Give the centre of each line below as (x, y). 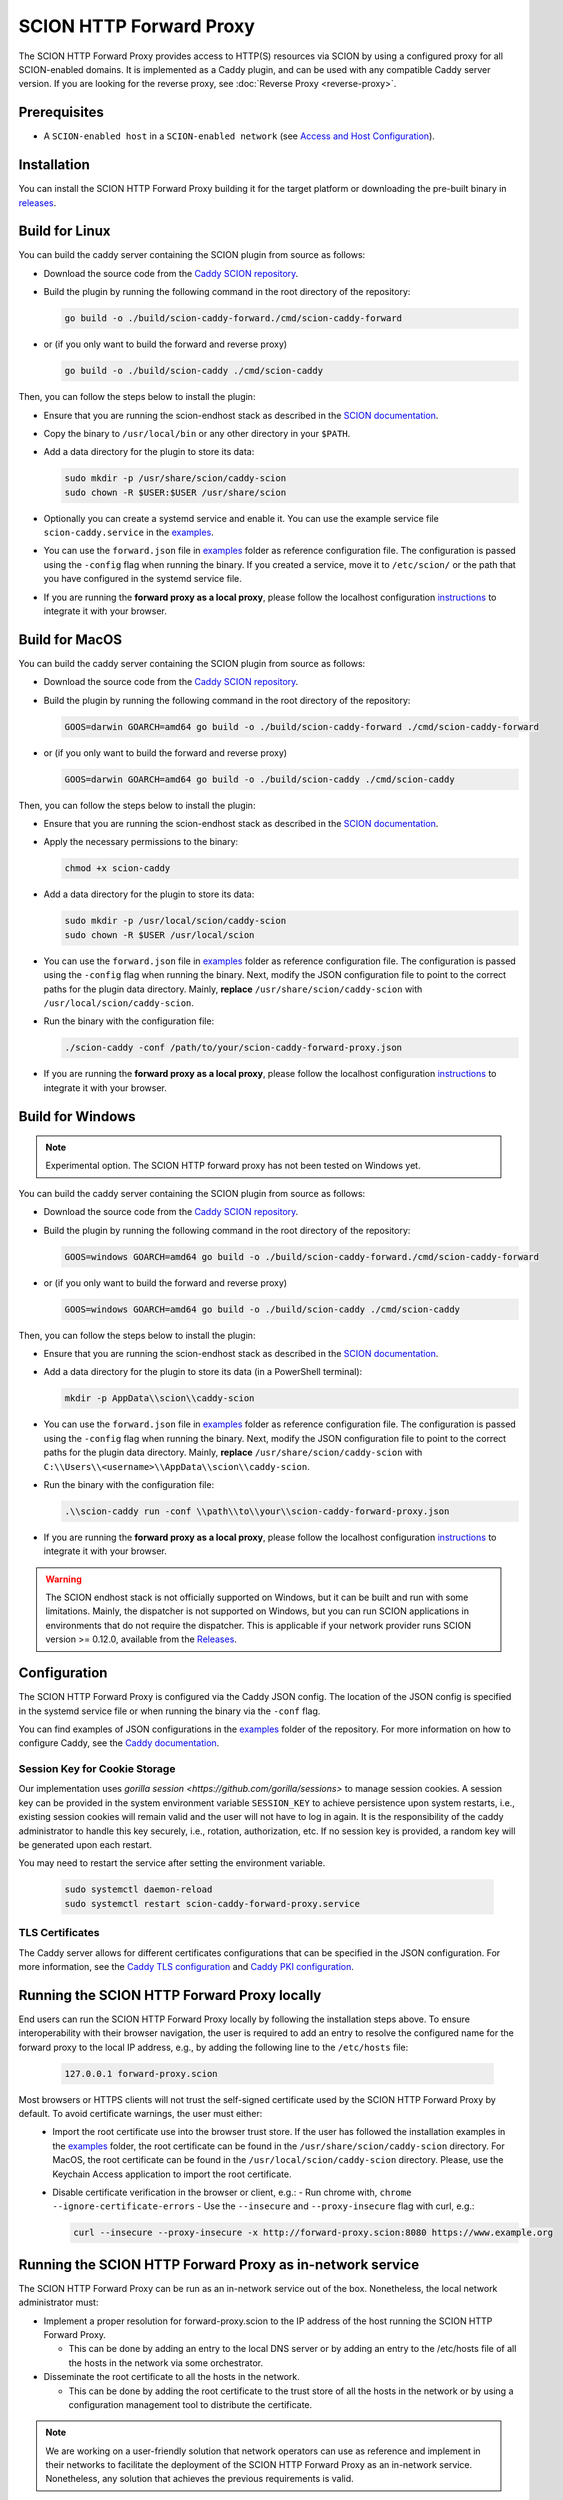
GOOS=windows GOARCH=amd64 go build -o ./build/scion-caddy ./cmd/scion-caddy (262, 1309)
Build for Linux (64, 231)
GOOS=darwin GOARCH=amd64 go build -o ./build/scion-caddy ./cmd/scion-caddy (259, 779)
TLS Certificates (59, 1933)
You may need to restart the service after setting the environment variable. (172, 1863)
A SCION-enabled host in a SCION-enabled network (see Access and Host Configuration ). (239, 136)
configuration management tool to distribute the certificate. (190, 2404)
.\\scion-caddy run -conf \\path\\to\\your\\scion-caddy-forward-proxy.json (257, 1511)
